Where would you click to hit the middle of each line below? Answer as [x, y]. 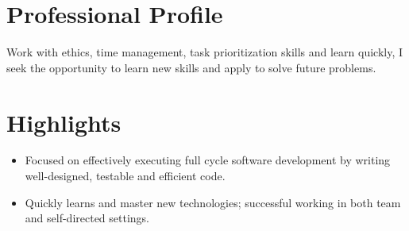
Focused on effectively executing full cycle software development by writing [208, 160]
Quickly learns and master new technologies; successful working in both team [213, 202]
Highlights [64, 122]
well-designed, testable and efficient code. [125, 176]
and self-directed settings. [87, 218]
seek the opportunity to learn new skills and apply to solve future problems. [191, 67]
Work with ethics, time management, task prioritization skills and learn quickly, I [205, 52]
